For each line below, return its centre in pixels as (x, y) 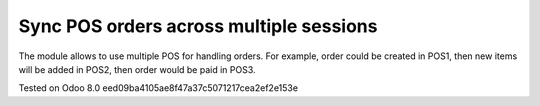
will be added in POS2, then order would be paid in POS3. (137, 69)
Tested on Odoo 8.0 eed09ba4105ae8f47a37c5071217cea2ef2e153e (158, 88)
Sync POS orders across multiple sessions (198, 26)
